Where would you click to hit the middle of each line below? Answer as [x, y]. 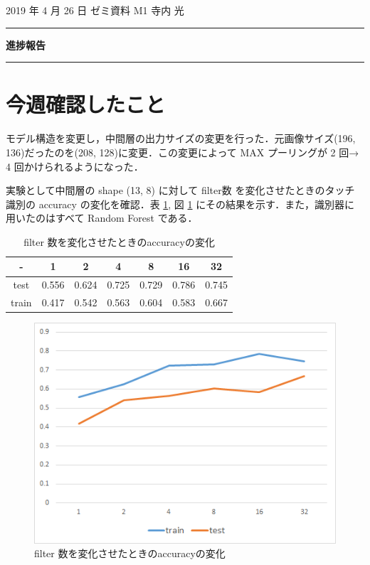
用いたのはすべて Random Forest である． [102, 218]
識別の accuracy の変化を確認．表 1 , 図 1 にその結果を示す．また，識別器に [180, 204]
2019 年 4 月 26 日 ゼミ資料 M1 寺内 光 [95, 10]
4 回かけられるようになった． [75, 166]
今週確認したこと [86, 104]
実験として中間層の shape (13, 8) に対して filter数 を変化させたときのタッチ [180, 190]
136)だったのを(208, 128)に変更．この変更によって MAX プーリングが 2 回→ [183, 152]
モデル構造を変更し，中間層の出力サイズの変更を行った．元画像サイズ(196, [181, 138]
